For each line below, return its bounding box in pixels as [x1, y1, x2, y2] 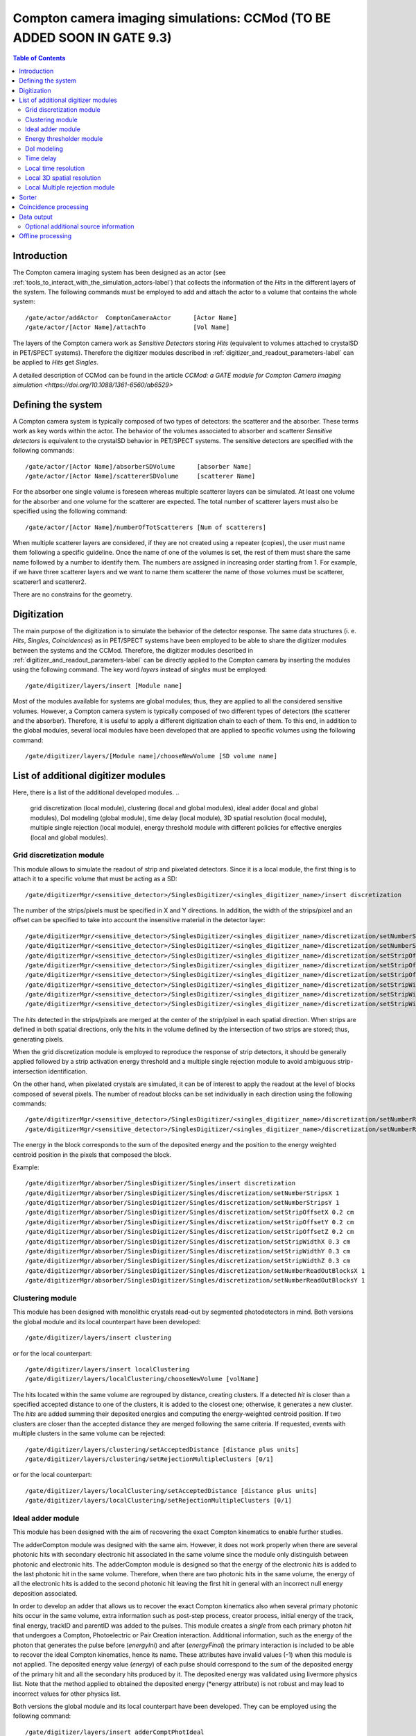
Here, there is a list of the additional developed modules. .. [12, 788, 180, 796]
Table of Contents [12, 54, 66, 62]
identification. [48, 1067, 88, 1076]
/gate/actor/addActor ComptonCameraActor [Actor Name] [25, 313, 237, 322]
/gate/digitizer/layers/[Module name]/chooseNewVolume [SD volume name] [25, 752, 277, 760]
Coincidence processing [19, 203, 89, 211]
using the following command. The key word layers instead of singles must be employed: [12, 665, 267, 674]
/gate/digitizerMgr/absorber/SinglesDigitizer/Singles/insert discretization [25, 1179, 296, 1187]
